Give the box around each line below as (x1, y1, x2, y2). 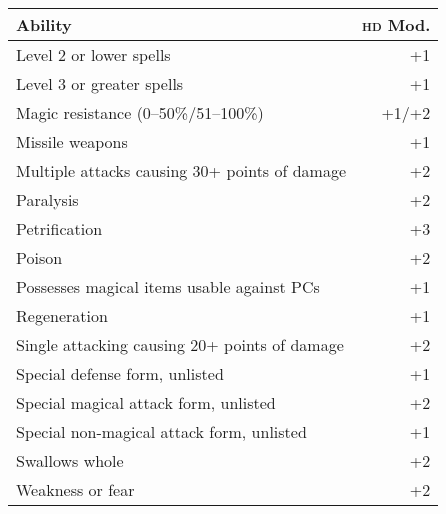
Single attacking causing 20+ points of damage (16, 333, 344, 356)
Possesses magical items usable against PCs (16, 275, 320, 298)
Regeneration (16, 304, 108, 327)
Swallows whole (16, 449, 124, 472)
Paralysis (16, 188, 79, 211)
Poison (16, 246, 63, 269)
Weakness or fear (16, 478, 135, 501)
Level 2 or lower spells (16, 43, 171, 66)
